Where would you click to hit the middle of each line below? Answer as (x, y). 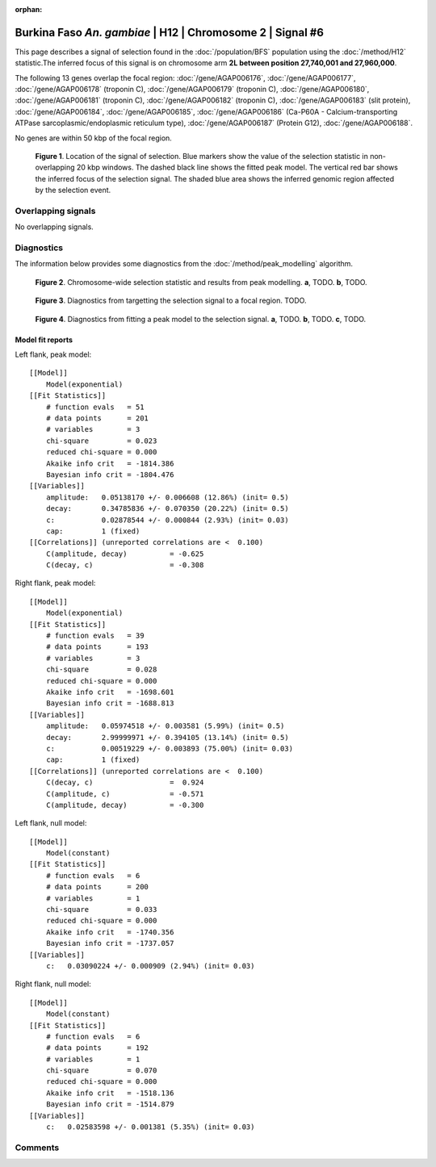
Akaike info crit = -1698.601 (110, 692)
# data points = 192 (97, 1048)
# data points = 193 (97, 647)
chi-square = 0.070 (101, 1071)
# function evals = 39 (95, 636)
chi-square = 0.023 (101, 441)
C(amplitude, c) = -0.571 (125, 794)
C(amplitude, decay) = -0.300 (125, 805)
